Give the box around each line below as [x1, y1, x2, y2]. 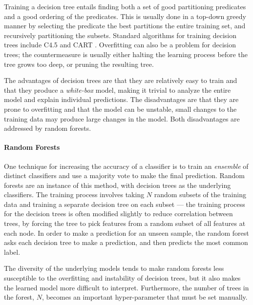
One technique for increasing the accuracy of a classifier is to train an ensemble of [4, 161, 249, 171]
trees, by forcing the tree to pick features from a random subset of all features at [4, 218, 246, 228]
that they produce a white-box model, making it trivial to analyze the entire [4, 84, 231, 95]
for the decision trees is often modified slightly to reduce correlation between [4, 208, 233, 219]
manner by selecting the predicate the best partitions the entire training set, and [4, 20, 246, 31]
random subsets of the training [154, 189, 246, 200]
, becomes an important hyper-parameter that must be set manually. [42, 292, 248, 302]
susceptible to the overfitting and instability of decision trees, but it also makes [4, 273, 241, 283]
